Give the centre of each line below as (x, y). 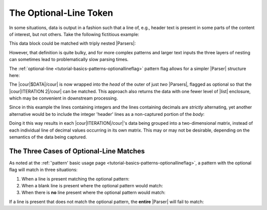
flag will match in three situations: (43, 170)
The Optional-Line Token (61, 13)
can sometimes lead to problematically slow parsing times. (69, 60)
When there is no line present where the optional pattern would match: (93, 193)
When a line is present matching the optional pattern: (75, 179)
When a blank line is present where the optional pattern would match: (92, 186)
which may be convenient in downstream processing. (64, 98)
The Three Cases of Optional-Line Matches (77, 151)
